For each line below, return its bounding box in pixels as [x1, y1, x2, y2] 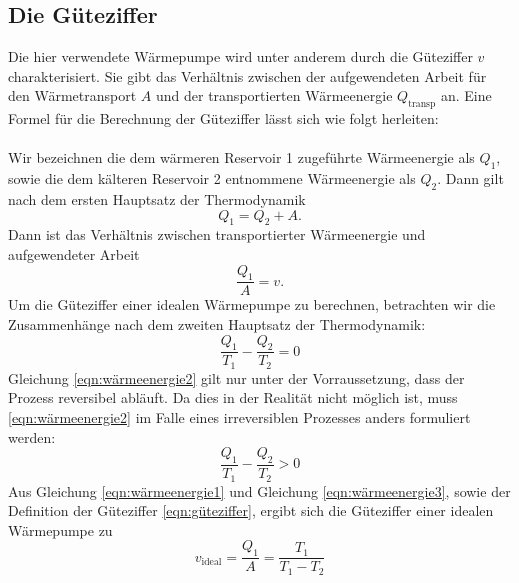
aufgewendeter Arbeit [8, 243, 140, 264]
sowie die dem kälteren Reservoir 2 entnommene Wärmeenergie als [8, 168, 416, 189]
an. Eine [440, 85, 492, 106]
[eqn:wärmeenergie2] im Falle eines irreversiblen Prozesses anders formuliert [8, 407, 471, 428]
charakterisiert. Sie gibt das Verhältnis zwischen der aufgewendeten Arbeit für [8, 65, 487, 86]
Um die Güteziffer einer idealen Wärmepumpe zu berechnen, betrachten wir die [8, 294, 496, 315]
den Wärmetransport [8, 85, 137, 106]
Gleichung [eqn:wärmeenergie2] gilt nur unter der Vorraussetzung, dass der [8, 367, 465, 388]
